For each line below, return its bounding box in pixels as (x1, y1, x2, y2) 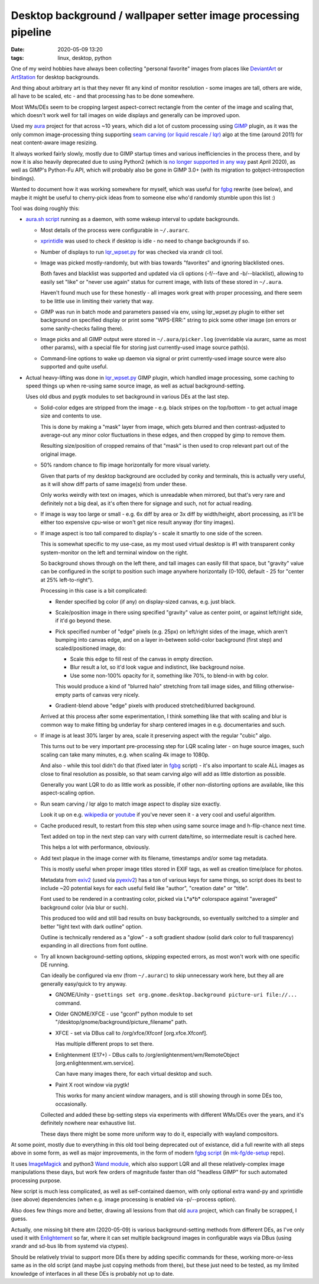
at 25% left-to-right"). (40, 576, 94, 583)
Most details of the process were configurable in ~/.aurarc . (40, 227, 190, 234)
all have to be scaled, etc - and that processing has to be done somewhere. (11, 92, 195, 100)
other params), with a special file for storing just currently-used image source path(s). (40, 344, 249, 351)
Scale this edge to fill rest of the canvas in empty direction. (70, 655, 214, 662)
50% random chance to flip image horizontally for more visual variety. (40, 461, 211, 468)
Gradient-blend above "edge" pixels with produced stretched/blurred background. (55, 701, 256, 709)
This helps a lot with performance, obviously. (40, 843, 150, 851)
